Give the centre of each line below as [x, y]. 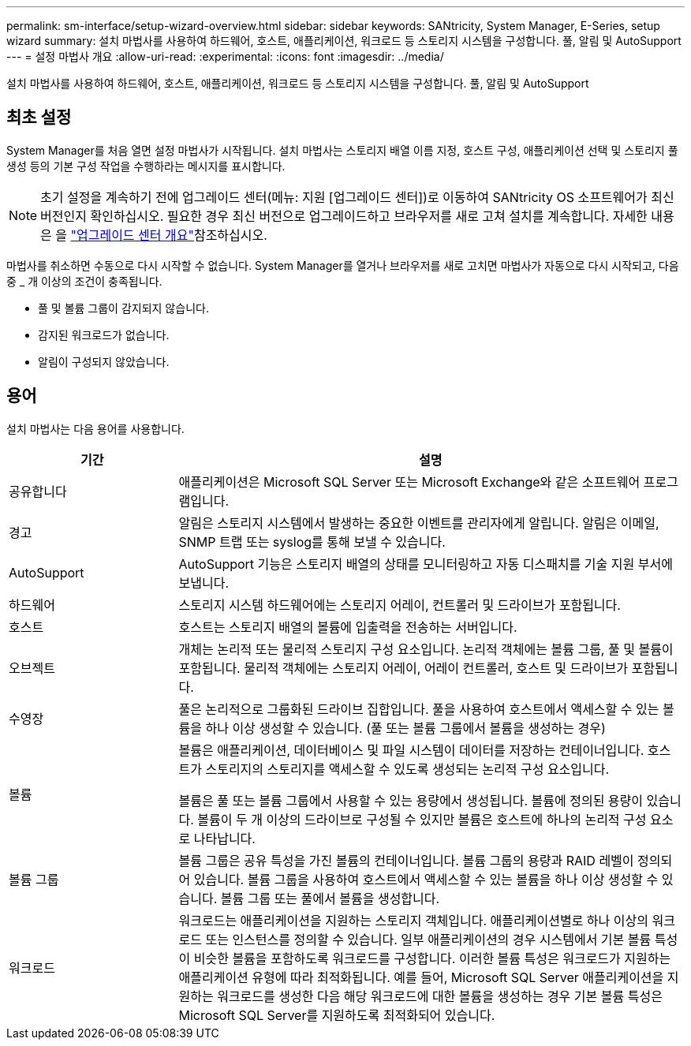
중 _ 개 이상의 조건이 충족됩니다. [84, 281]
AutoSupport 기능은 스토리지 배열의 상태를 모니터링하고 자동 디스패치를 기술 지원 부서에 [426, 564]
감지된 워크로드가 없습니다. [104, 334]
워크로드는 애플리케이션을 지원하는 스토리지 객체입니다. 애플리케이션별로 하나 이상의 [413, 920]
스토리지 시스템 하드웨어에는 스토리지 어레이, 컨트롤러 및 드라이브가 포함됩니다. [400, 605]
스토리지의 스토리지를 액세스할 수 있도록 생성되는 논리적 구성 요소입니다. [407, 769]
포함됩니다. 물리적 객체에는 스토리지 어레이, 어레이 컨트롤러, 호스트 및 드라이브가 [403, 668]
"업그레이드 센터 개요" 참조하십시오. [169, 235]
